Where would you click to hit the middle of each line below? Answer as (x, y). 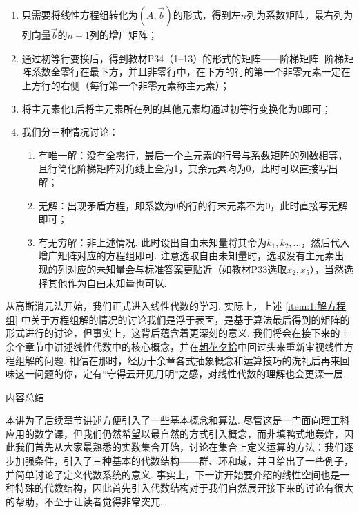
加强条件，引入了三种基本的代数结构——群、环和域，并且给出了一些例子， (184, 461)
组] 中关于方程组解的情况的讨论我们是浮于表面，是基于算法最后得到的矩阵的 (178, 319)
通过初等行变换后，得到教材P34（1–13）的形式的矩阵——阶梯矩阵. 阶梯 (183, 58)
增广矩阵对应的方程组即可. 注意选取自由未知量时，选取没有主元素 (186, 255)
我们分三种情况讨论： (70, 132)
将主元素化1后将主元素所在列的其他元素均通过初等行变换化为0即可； (176, 108)
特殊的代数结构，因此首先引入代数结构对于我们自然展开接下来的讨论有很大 (184, 488)
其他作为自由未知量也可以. (107, 282)
